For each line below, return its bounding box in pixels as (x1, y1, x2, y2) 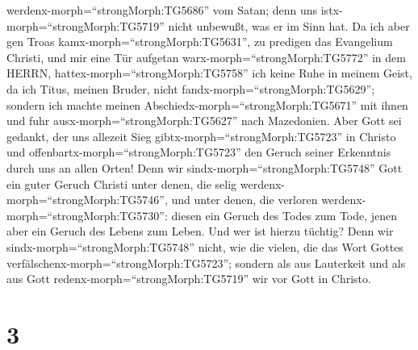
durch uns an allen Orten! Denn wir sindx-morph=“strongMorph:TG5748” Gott (6, 159, 403, 176)
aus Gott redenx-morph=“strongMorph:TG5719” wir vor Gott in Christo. (6, 270, 371, 287)
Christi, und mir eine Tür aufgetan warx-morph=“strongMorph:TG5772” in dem (6, 48, 406, 65)
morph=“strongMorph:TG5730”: (6, 206, 168, 223)
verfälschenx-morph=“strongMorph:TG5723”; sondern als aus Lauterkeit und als (6, 254, 406, 271)
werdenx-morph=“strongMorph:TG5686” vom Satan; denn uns (6, 2, 318, 18)
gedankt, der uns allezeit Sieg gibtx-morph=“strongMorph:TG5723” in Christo (6, 127, 396, 144)
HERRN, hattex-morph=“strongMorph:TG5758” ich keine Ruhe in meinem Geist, (6, 65, 412, 81)
